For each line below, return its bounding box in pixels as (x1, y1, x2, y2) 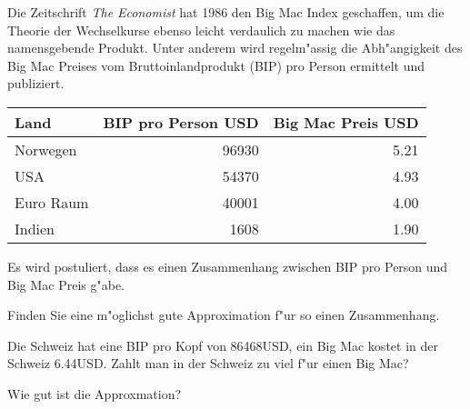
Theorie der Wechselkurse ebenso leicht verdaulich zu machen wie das (7, 20, 395, 39)
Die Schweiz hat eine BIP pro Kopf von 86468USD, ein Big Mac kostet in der (7, 335, 438, 354)
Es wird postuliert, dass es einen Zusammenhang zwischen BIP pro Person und (7, 256, 448, 275)
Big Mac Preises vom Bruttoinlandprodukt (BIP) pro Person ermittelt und (7, 55, 425, 75)
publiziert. (7, 74, 65, 93)
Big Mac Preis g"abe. (7, 274, 125, 294)
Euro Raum (15, 191, 89, 213)
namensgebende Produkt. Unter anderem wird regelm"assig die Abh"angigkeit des (7, 38, 463, 57)
